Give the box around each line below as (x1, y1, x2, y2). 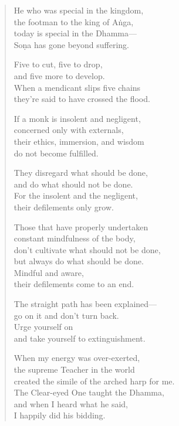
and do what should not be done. (13, 178, 133, 190)
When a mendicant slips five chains (13, 81, 141, 93)
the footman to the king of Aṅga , (13, 15, 134, 28)
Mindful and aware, (13, 266, 84, 278)
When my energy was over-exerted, (13, 352, 140, 364)
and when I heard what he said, (13, 397, 128, 410)
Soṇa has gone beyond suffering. (13, 38, 130, 50)
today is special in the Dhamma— (13, 27, 137, 39)
